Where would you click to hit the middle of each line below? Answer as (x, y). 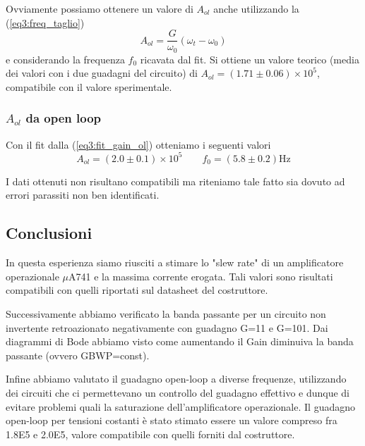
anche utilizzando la (256, 8)
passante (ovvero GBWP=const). (78, 355)
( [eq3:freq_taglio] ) (45, 22)
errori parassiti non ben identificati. (83, 195)
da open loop (64, 118)
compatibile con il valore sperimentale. (89, 86)
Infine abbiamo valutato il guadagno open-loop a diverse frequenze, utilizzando (176, 379)
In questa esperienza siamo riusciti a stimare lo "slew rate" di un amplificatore (175, 262)
